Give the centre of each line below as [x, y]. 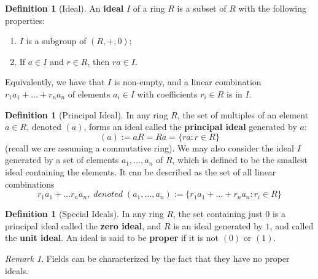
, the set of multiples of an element [243, 114]
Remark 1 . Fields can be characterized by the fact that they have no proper [147, 258]
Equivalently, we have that [55, 82]
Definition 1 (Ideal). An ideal [64, 8]
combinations [30, 184]
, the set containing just [218, 214]
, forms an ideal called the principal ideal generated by [190, 127]
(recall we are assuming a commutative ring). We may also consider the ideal [149, 147]
